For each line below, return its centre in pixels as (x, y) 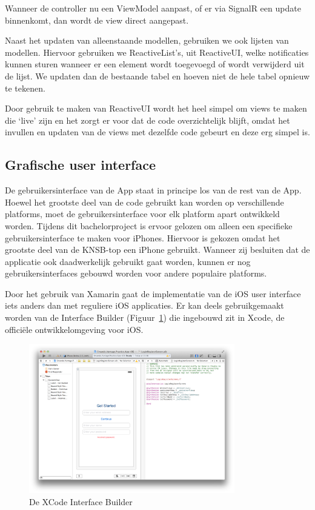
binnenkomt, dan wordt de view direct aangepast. (97, 20)
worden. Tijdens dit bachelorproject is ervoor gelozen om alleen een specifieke (149, 225)
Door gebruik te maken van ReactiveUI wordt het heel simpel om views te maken (156, 108)
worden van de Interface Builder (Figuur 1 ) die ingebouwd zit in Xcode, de (145, 317)
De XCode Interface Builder (81, 501)
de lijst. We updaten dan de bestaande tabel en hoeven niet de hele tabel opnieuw (157, 75)
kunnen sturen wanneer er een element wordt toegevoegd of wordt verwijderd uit (155, 64)
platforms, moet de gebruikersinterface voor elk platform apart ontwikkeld (142, 214)
